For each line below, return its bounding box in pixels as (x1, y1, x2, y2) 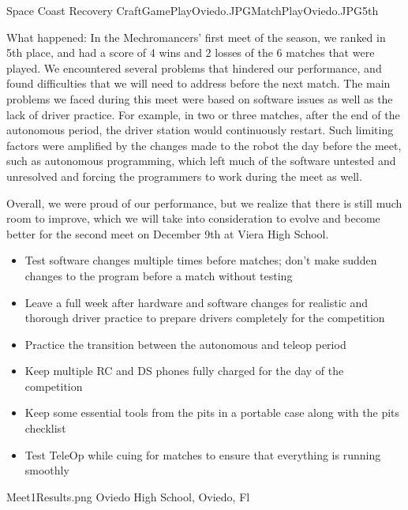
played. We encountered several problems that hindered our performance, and (6, 59, 382, 76)
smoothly (24, 462, 69, 478)
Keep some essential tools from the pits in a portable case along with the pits (24, 404, 400, 421)
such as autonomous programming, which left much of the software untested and (6, 152, 396, 169)
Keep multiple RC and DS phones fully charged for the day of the (24, 362, 344, 379)
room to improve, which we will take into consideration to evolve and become (6, 210, 380, 227)
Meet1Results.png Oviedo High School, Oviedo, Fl (6, 488, 250, 504)
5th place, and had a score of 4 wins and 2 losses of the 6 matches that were (6, 44, 375, 61)
